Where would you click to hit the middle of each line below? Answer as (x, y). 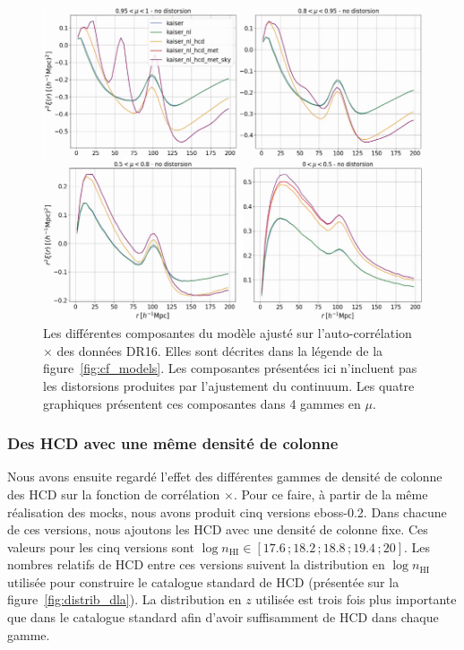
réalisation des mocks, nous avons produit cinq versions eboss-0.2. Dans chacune (227, 511)
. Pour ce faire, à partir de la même (331, 494)
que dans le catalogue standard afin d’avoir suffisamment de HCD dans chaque (223, 617)
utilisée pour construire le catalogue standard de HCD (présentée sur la (203, 581)
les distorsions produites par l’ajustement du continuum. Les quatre (229, 385)
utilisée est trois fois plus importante (356, 599)
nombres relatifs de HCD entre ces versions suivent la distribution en (196, 564)
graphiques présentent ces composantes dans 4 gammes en (202, 403)
